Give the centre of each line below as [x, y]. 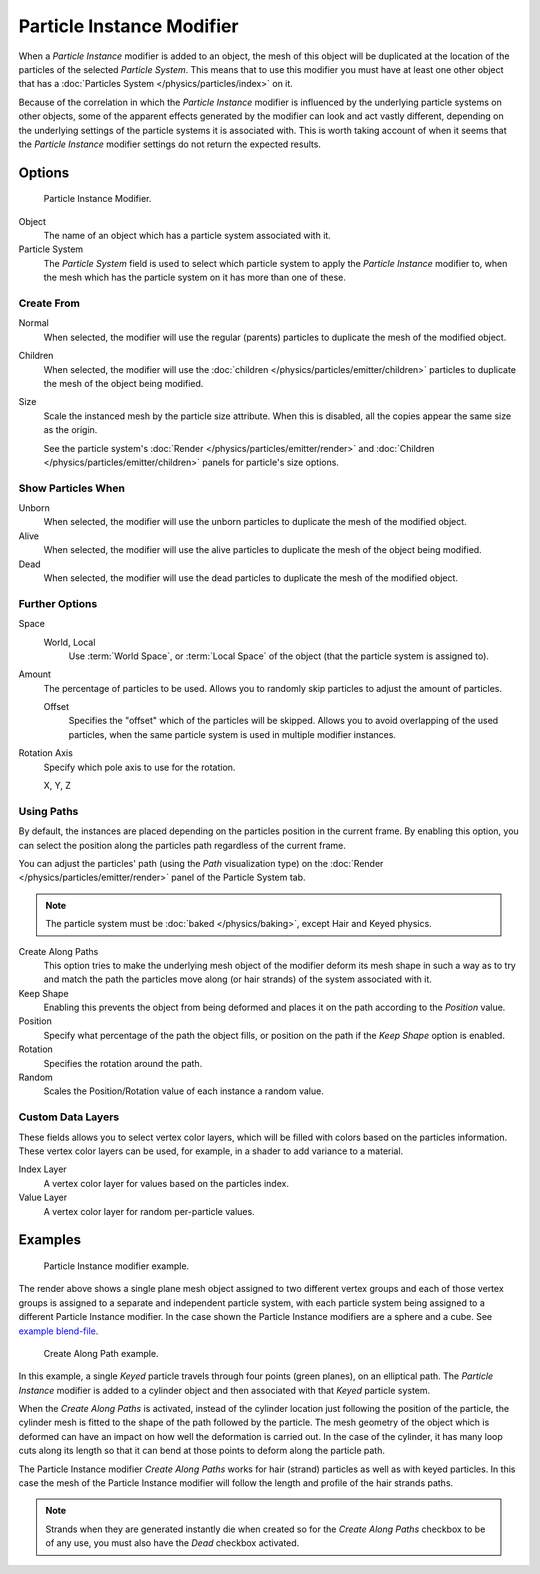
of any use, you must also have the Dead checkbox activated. [172, 1543]
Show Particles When [71, 488]
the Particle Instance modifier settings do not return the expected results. [170, 144]
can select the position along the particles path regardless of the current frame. [182, 845]
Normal [33, 323]
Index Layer [42, 1169]
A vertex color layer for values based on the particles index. [166, 1183]
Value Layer [43, 1197]
